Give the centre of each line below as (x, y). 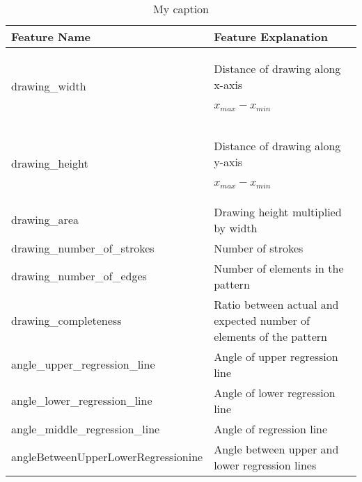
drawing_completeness (66, 320)
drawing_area (45, 220)
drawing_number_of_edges (79, 276)
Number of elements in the (279, 268)
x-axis (228, 85)
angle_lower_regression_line (82, 401)
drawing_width (49, 86)
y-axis (228, 161)
